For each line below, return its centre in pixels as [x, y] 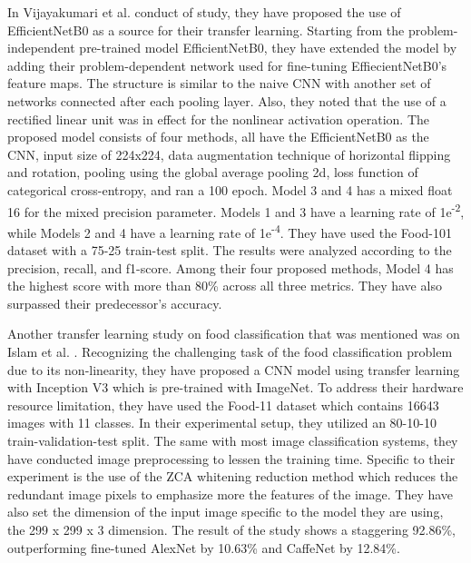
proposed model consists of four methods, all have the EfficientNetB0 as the [218, 137]
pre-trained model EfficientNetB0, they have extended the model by [268, 48]
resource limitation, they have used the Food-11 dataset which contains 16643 [223, 405]
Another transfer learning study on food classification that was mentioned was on [234, 334]
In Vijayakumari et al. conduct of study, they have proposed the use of [204, 12]
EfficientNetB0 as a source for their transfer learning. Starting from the [206, 30]
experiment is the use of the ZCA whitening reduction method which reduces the [233, 476]
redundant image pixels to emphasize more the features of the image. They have [231, 494]
